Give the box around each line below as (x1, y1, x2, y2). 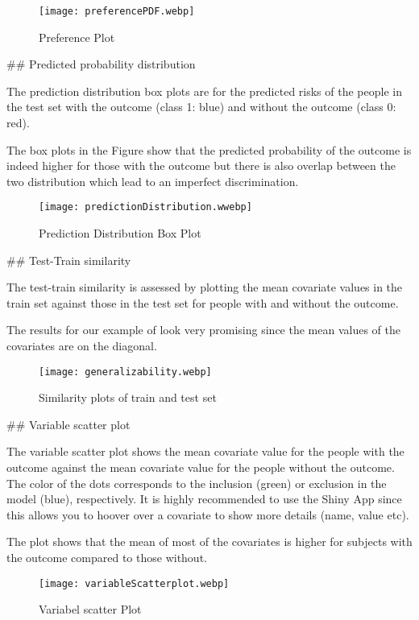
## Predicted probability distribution (6, 56, 196, 72)
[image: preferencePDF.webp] (39, 6, 195, 17)
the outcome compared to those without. (6, 549, 207, 566)
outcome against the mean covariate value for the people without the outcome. (6, 459, 395, 476)
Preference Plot (39, 28, 115, 45)
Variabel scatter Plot (39, 601, 142, 618)
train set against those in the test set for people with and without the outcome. (6, 294, 399, 311)
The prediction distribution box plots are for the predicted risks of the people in (6, 82, 402, 99)
